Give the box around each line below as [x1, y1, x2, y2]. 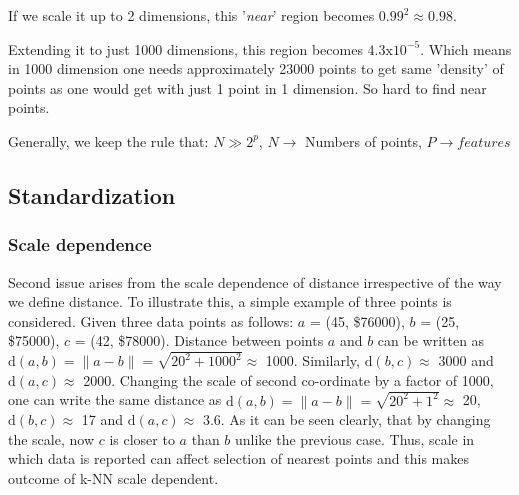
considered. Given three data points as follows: [8, 310, 294, 331]
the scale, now [8, 428, 95, 449]
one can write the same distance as [8, 389, 222, 410]
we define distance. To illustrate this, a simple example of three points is [8, 291, 452, 312]
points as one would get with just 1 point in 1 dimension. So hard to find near [8, 77, 487, 98]
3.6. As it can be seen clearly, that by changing [202, 409, 491, 430]
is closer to [109, 428, 175, 449]
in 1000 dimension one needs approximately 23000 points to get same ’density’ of [8, 58, 504, 79]
